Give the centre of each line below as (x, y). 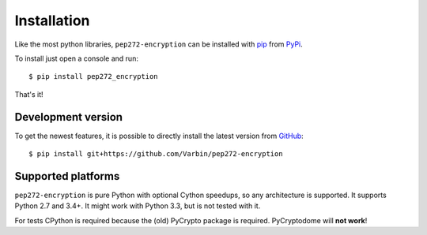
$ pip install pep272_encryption (93, 76)
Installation (52, 21)
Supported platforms (67, 176)
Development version (68, 117)
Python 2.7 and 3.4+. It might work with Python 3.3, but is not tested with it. (138, 206)
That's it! (29, 94)
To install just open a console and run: (76, 58)
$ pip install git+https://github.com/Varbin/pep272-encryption (156, 154)
